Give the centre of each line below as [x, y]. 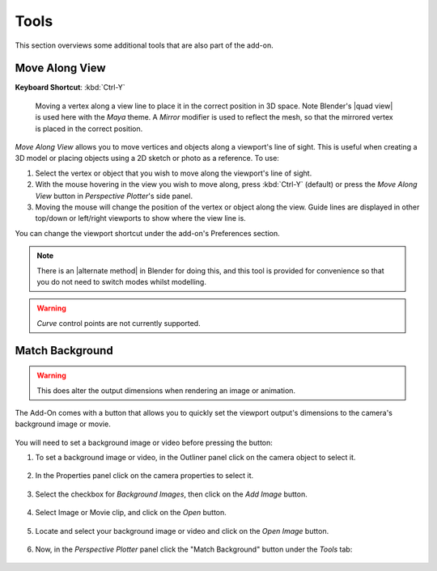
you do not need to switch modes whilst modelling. [121, 281]
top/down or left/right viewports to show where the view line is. [140, 218]
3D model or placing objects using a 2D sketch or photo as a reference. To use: [147, 159]
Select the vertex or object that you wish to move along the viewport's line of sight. [174, 173]
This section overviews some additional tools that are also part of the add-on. [144, 45]
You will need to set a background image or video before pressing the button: [144, 442]
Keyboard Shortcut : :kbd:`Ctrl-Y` [70, 87]
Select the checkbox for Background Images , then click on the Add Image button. [171, 494]
